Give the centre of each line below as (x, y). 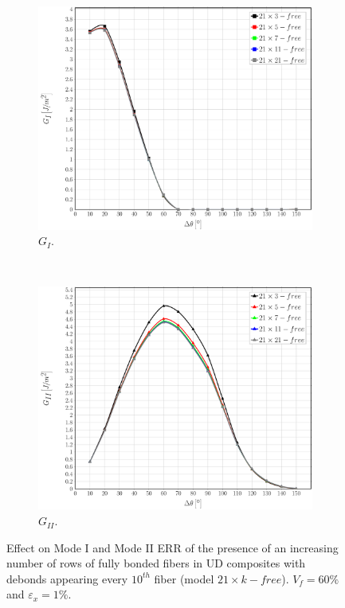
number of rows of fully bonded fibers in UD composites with (156, 563)
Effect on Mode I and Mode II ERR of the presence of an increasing (172, 547)
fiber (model (184, 578)
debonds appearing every (67, 578)
